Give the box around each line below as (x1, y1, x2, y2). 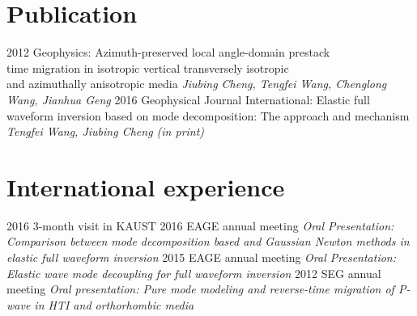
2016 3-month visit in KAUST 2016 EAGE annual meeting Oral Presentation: (6, 217, 394, 234)
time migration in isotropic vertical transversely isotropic (6, 59, 289, 76)
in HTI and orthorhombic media (34, 296, 194, 313)
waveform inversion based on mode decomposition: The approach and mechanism (6, 107, 410, 124)
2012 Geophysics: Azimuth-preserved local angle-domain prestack (6, 44, 330, 61)
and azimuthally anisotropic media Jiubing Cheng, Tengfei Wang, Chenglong (6, 75, 387, 92)
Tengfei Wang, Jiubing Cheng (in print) (6, 123, 205, 140)
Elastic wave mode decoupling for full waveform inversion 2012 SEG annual (6, 264, 381, 281)
